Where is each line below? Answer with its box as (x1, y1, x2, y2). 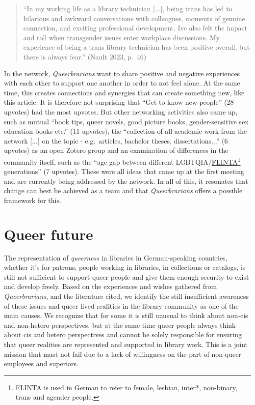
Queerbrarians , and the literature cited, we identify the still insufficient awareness (4, 291, 249, 301)
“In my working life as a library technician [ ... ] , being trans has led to (23, 3, 232, 13)
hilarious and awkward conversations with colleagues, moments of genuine (23, 13, 245, 23)
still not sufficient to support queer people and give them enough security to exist (4, 271, 249, 282)
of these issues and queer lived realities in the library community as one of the (4, 300, 239, 311)
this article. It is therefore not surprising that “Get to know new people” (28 (4, 97, 234, 107)
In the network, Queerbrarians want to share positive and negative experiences (4, 68, 240, 78)
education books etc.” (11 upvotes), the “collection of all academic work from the (4, 126, 247, 136)
